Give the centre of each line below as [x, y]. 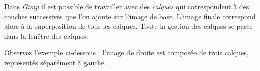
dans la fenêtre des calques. [46, 35]
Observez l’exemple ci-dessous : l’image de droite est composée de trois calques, [126, 53]
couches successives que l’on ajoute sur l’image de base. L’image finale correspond [130, 16]
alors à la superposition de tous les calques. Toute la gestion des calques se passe [128, 26]
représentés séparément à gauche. [55, 62]
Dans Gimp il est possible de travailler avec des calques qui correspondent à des [127, 6]
